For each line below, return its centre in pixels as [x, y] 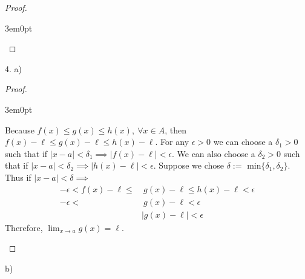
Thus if [18, 177]
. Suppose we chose [189, 165]
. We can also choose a [213, 153]
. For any [172, 142]
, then [175, 129]
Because [20, 129]
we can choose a [243, 142]
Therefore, [24, 227]
